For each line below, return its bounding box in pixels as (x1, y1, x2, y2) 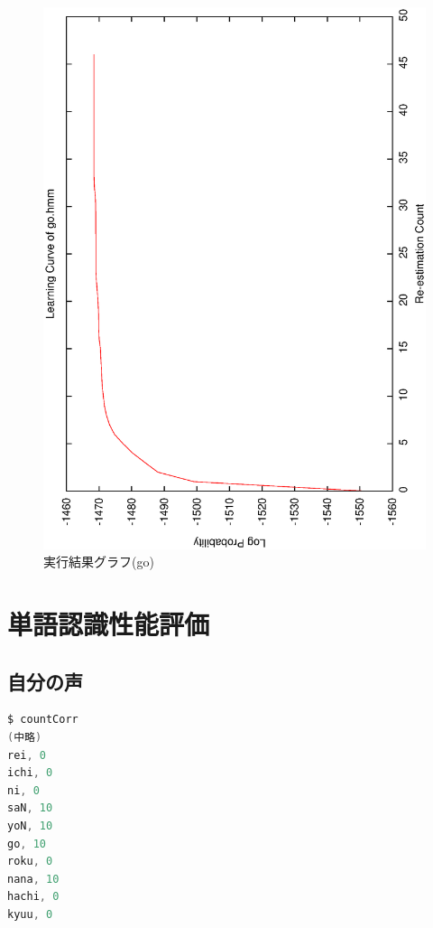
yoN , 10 (7, 820, 53, 833)
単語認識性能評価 (7, 605, 210, 642)
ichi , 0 (7, 766, 53, 780)
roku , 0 (7, 855, 53, 868)
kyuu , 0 (7, 907, 53, 921)
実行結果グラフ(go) (43, 552, 154, 571)
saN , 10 (7, 801, 53, 815)
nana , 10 (7, 872, 60, 886)
